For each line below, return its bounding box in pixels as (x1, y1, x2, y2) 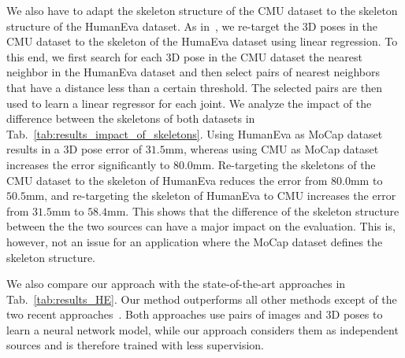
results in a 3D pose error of (6, 141, 143, 157)
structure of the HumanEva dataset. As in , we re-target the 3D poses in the (6, 17, 378, 34)
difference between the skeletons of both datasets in (6, 110, 255, 127)
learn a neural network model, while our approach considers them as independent (6, 321, 399, 338)
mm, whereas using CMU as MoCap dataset (165, 141, 379, 157)
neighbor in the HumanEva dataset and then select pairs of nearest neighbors (6, 64, 381, 80)
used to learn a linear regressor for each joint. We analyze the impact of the (6, 94, 372, 111)
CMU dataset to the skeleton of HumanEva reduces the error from (6, 172, 328, 188)
